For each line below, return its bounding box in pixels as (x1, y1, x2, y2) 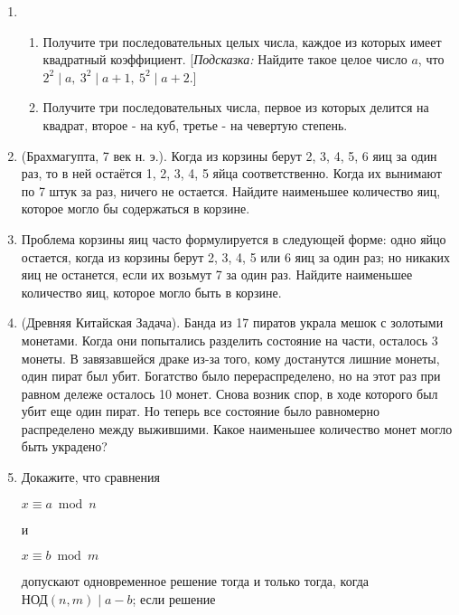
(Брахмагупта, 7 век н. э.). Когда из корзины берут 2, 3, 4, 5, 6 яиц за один (21, 146, 437, 165)
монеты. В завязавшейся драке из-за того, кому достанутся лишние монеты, (21, 348, 440, 367)
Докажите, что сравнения (21, 468, 161, 487)
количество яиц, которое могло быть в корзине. (21, 282, 282, 301)
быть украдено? (21, 437, 108, 456)
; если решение (132, 589, 216, 608)
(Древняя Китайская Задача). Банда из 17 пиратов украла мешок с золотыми (21, 313, 444, 332)
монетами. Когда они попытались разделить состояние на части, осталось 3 (21, 330, 438, 349)
